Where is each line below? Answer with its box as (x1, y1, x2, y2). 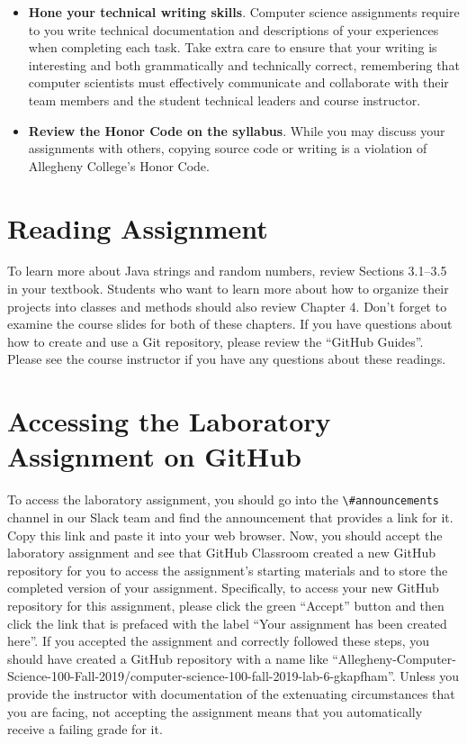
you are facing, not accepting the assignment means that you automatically (7, 702, 423, 721)
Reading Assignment (7, 209, 268, 246)
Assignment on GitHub (7, 438, 301, 475)
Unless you (400, 667, 460, 685)
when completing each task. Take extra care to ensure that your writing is (28, 38, 437, 57)
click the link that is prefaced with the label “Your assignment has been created (7, 613, 447, 632)
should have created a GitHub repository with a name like (7, 649, 328, 667)
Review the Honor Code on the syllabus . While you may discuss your (28, 121, 445, 140)
